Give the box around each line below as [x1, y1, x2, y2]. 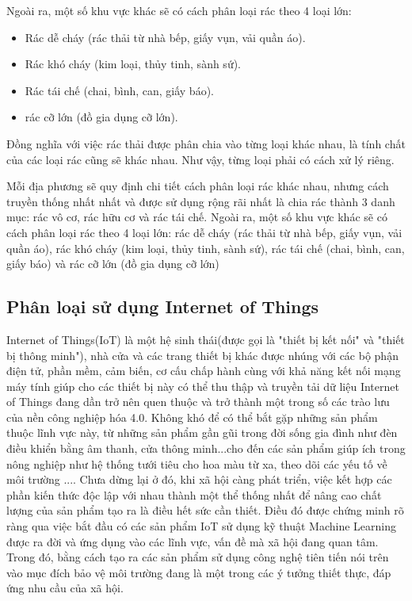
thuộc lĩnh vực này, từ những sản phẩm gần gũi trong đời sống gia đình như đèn [6, 424, 398, 441]
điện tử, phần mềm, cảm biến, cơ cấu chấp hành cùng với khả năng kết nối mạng [6, 362, 401, 379]
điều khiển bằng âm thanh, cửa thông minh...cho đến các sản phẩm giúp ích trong [6, 440, 406, 457]
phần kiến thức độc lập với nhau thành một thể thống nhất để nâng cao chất [6, 486, 382, 503]
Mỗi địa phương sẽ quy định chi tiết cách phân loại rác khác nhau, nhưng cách [6, 178, 389, 194]
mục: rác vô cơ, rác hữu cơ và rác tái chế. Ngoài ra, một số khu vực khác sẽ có [6, 209, 387, 225]
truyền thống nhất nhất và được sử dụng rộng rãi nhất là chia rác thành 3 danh [6, 193, 395, 209]
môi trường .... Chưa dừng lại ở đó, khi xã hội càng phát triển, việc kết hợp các [6, 471, 392, 488]
